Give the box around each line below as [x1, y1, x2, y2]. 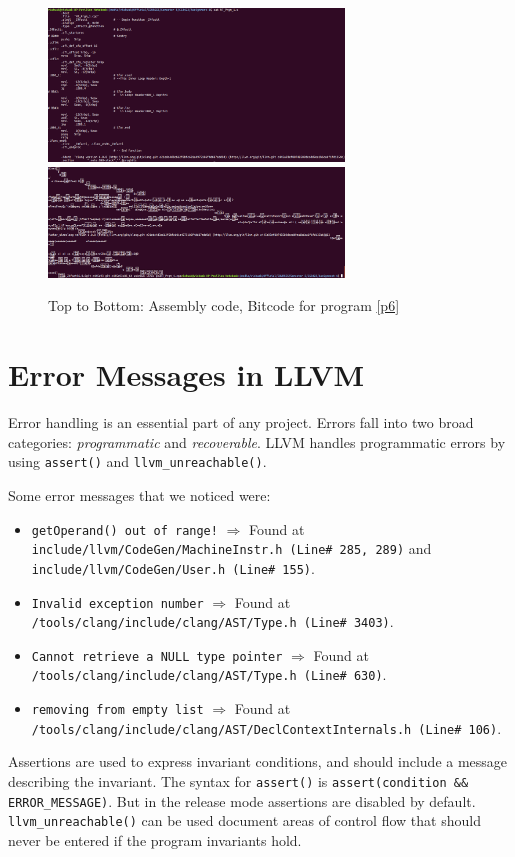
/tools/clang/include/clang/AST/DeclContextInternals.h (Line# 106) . [31, 717, 502, 738]
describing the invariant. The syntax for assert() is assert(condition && [8, 771, 469, 792]
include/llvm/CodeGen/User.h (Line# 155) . [31, 557, 315, 578]
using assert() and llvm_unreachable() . [8, 451, 267, 472]
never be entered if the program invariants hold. [8, 830, 302, 850]
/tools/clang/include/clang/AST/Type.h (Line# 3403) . [31, 611, 394, 632]
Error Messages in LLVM [8, 354, 365, 395]
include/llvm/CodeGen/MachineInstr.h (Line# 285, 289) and [31, 538, 432, 559]
